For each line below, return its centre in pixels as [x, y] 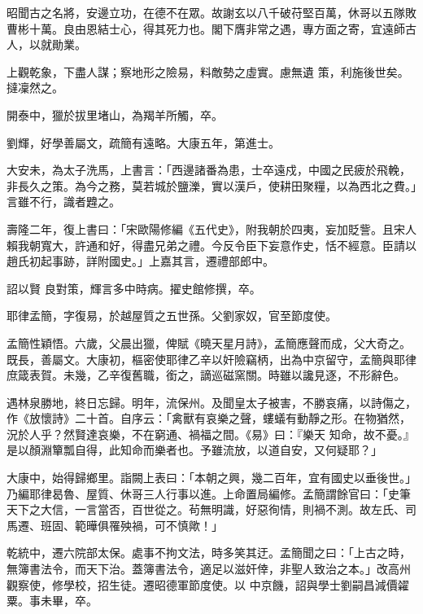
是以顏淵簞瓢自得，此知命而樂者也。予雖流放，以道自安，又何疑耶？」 [194, 450]
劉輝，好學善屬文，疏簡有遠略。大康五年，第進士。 [143, 142]
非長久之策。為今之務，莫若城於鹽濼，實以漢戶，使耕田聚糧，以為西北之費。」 [211, 185]
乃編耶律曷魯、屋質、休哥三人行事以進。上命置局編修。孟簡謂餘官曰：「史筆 [209, 493]
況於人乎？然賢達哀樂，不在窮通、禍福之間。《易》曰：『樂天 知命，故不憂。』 [211, 434]
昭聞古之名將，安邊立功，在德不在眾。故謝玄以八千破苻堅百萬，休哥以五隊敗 [211, 12]
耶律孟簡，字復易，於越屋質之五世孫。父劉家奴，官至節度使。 [172, 316]
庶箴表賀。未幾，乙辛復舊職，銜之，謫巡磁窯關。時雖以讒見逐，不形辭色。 [206, 375]
